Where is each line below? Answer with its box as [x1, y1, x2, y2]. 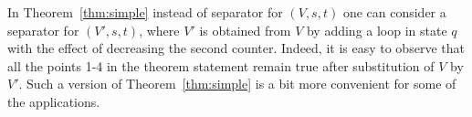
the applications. [7, 91, 100, 111]
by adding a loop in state [306, 20, 447, 39]
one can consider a [342, 3, 446, 21]
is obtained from [199, 20, 291, 39]
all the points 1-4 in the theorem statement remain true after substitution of [7, 56, 435, 75]
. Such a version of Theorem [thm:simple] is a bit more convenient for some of [18, 74, 456, 93]
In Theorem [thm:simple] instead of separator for [7, 3, 283, 21]
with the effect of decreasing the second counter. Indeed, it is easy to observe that [7, 38, 465, 58]
